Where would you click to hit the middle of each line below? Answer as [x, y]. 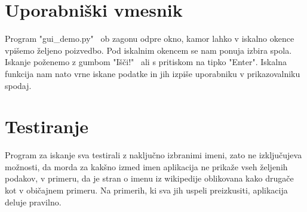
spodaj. [18, 85]
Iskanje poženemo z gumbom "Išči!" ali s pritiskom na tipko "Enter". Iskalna [146, 62]
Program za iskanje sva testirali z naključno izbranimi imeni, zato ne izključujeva [153, 155]
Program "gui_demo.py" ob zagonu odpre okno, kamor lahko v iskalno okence [150, 39]
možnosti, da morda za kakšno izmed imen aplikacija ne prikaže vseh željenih [146, 166]
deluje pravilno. [33, 202]
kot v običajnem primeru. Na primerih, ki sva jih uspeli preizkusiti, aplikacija [146, 190]
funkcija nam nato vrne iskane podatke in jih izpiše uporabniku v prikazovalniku [153, 73]
